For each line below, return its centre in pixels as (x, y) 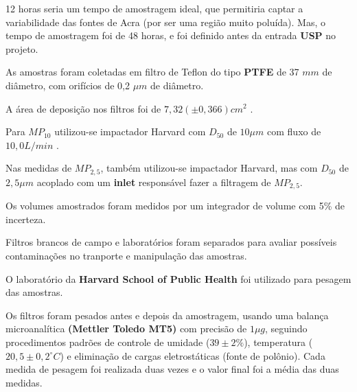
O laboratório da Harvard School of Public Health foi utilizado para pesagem (178, 278)
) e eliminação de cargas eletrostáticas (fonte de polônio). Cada (193, 355)
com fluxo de (294, 131)
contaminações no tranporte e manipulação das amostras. (126, 256)
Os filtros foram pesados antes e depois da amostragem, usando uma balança (167, 315)
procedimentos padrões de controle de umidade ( (108, 342)
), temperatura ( (278, 342)
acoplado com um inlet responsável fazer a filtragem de (154, 182)
